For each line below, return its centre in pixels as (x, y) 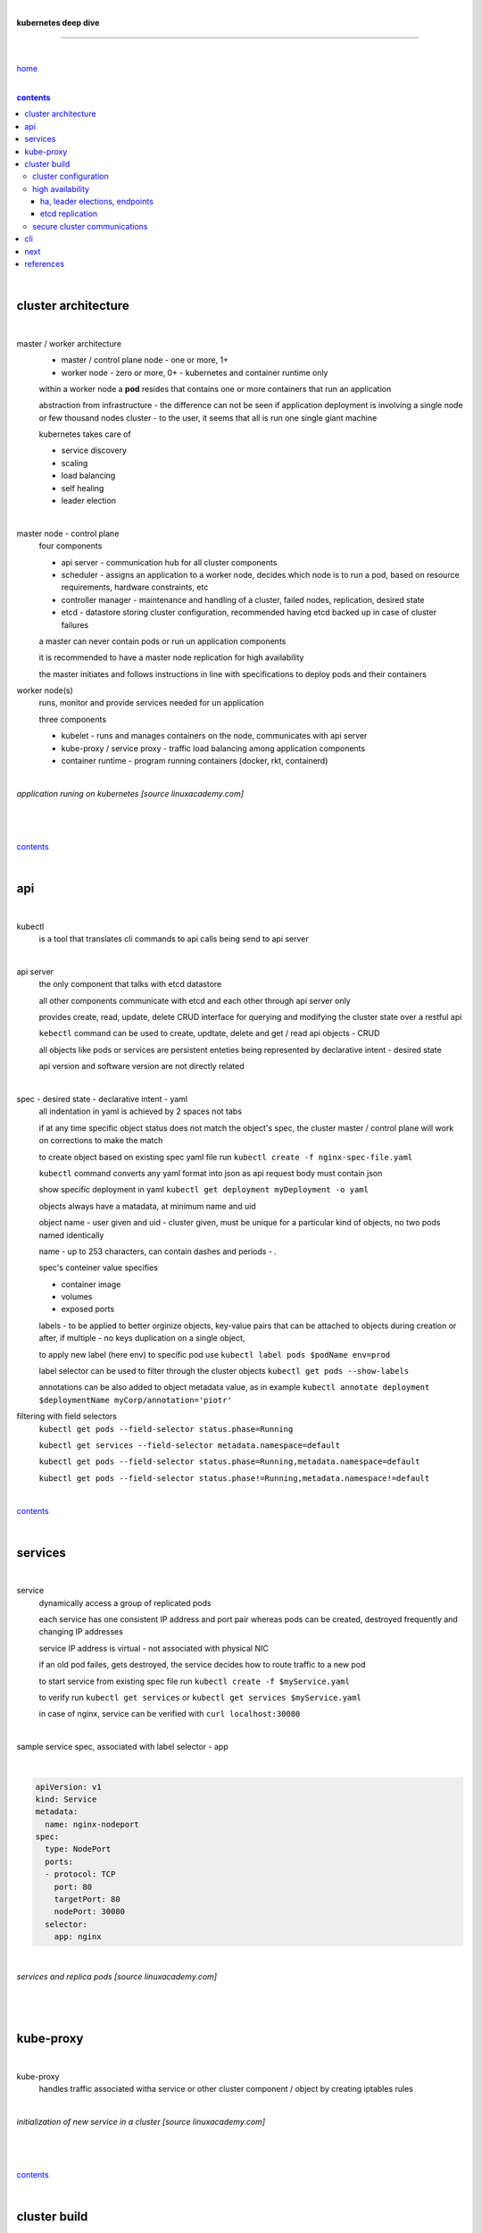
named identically (71, 1235)
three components (73, 719)
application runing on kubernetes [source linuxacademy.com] (130, 793)
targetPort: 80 (87, 1899)
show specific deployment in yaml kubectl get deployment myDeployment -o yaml (204, 1190)
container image (91, 1284)
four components (71, 546)
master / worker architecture (69, 343)
